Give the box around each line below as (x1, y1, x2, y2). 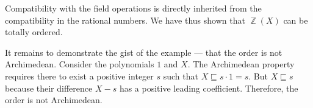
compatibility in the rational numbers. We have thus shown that (5, 13, 245, 26)
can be (283, 13, 308, 26)
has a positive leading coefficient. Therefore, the (119, 81, 298, 94)
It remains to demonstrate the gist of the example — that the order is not (5, 46, 282, 58)
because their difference (5, 81, 93, 94)
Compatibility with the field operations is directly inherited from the (5, 2, 262, 14)
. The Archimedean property (187, 58, 295, 70)
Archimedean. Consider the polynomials (5, 58, 154, 70)
